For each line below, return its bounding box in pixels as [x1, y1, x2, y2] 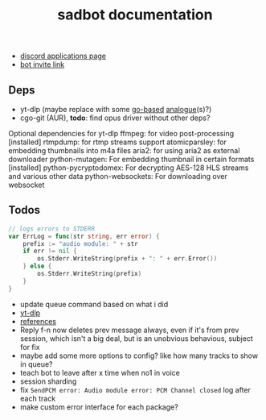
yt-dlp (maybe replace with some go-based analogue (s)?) [19, 105, 212, 114]
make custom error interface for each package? [19, 401, 178, 412]
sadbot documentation [57, 6, 213, 24]
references [19, 316, 56, 326]
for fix [19, 342, 40, 351]
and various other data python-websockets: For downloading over [8, 172, 227, 181]
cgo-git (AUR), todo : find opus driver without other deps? [19, 113, 211, 123]
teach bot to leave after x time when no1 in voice [19, 368, 181, 377]
